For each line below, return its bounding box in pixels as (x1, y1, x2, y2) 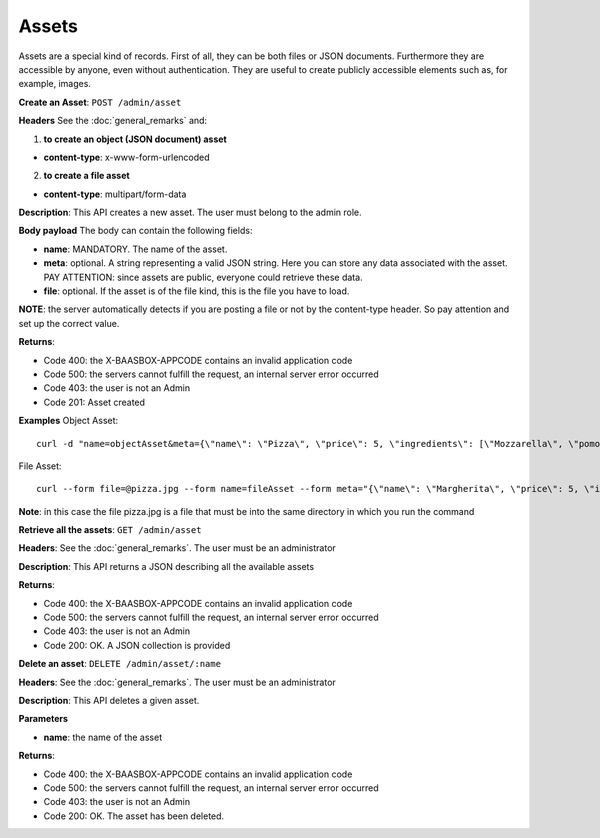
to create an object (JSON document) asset (43, 133, 227, 145)
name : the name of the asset (43, 731, 163, 743)
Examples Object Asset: (18, 415, 119, 427)
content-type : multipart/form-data (43, 188, 187, 200)
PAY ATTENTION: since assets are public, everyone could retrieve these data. (43, 271, 364, 283)
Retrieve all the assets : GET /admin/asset (18, 524, 202, 536)
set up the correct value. (18, 317, 120, 329)
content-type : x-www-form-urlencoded (43, 151, 210, 163)
